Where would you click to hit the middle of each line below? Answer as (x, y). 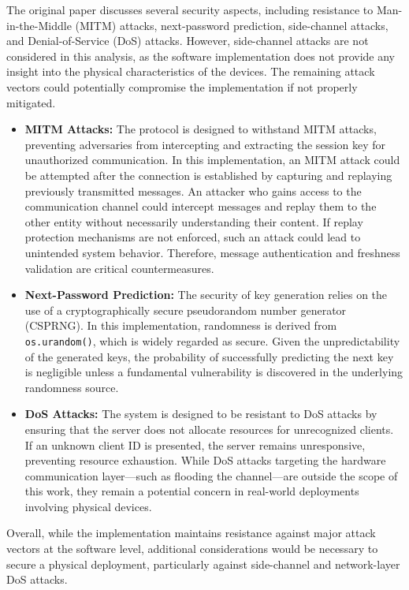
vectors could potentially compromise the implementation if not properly (182, 86)
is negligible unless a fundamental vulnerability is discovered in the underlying (214, 372)
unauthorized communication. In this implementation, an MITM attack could (212, 160)
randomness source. (72, 387)
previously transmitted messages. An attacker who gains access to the (193, 190)
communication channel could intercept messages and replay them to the (201, 206)
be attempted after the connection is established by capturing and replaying (208, 175)
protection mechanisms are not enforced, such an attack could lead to (193, 237)
